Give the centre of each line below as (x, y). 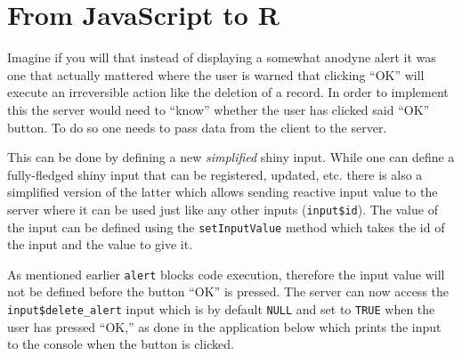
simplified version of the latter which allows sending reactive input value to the (223, 192)
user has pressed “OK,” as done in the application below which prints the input (224, 326)
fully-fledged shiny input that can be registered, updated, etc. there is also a (215, 174)
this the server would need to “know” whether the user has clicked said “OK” (219, 109)
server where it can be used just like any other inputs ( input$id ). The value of (223, 209)
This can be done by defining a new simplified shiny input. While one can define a (231, 157)
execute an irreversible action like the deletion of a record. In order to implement (228, 92)
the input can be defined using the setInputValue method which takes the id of (226, 227)
